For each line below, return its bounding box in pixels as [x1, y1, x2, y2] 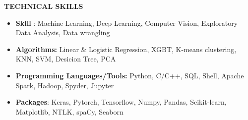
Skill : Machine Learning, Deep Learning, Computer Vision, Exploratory [15, 17, 238, 28]
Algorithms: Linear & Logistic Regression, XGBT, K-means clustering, [15, 44, 237, 54]
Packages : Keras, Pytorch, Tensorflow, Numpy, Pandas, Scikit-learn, [15, 97, 227, 107]
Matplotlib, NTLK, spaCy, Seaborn [15, 106, 124, 117]
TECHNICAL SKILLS [4, 1, 83, 11]
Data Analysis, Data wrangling [15, 27, 110, 38]
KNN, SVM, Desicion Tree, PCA [15, 54, 116, 64]
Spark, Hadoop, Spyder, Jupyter [15, 80, 114, 90]
